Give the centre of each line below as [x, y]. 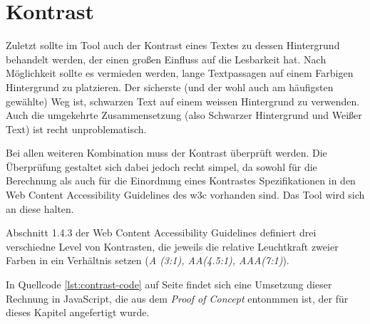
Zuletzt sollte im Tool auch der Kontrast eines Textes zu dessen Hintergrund [173, 45]
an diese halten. [40, 208]
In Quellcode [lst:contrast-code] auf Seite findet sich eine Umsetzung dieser [169, 284]
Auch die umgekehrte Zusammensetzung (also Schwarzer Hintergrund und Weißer [184, 115]
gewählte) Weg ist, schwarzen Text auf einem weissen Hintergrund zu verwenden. [183, 101]
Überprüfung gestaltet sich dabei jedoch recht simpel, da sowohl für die [161, 166]
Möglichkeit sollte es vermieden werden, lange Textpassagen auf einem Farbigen [180, 73]
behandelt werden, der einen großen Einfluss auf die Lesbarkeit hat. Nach [166, 59]
